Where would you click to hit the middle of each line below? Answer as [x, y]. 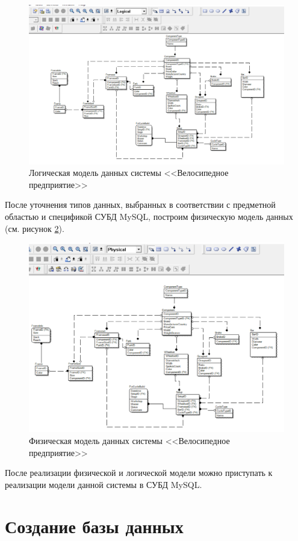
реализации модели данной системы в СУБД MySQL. [104, 484]
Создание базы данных [94, 526]
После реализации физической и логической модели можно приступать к [139, 473]
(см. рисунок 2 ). [35, 228]
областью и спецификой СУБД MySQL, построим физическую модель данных [149, 216]
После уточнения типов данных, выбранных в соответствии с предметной [140, 205]
